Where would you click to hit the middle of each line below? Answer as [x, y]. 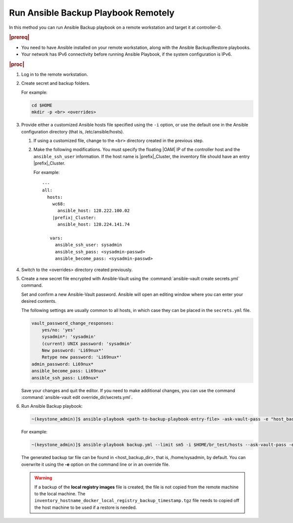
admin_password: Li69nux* [63, 364]
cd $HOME [42, 105]
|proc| [17, 64]
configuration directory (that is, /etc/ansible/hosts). [73, 131]
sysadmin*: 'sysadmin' [69, 337]
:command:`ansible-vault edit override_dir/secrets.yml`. [77, 397]
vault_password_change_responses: [73, 323]
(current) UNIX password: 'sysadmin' [87, 344]
